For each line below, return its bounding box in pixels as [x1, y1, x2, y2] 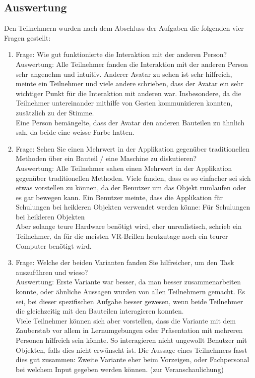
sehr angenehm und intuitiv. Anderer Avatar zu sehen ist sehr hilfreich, [15, 68, 232, 79]
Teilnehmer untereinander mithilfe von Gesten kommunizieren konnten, [15, 98, 233, 108]
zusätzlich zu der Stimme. [15, 107, 94, 117]
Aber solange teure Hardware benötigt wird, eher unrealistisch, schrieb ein [15, 221, 242, 231]
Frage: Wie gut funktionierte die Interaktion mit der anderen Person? [15, 49, 227, 59]
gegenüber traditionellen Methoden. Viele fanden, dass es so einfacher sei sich [15, 172, 251, 183]
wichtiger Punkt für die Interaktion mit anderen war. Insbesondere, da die [15, 88, 241, 98]
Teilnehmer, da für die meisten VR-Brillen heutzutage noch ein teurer [15, 231, 228, 241]
